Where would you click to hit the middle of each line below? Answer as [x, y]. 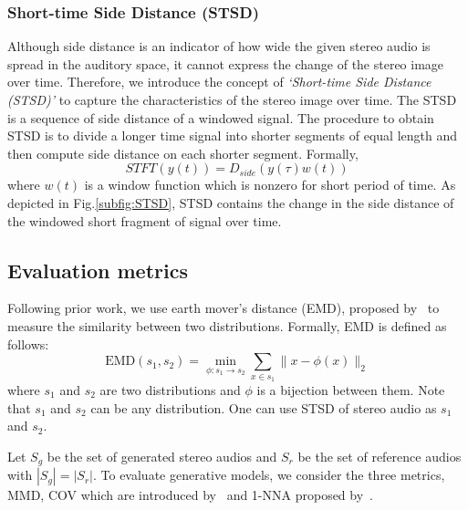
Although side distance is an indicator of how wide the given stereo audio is [219, 46]
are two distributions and [170, 389]
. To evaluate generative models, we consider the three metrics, [269, 475]
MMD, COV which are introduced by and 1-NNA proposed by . [191, 495]
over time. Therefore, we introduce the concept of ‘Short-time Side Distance [219, 82]
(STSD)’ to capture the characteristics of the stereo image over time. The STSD [232, 99]
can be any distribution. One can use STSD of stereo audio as [264, 407]
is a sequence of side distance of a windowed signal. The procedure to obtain [221, 117]
